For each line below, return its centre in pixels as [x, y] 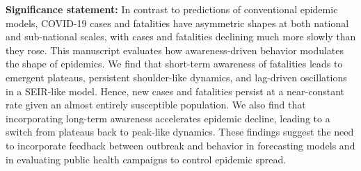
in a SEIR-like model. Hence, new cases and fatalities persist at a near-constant [175, 91]
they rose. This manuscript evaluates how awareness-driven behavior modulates [175, 50]
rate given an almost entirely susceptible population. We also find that [156, 105]
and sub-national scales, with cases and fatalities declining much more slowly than [181, 36]
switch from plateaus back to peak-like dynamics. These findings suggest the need [180, 132]
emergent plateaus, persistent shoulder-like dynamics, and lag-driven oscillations [176, 77]
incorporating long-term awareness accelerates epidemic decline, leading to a [168, 118]
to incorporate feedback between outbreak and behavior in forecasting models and [180, 145]
